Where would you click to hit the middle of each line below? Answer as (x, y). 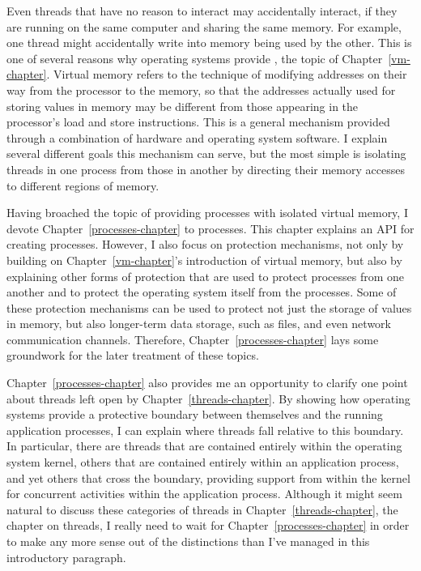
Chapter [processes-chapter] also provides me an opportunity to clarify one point (207, 383)
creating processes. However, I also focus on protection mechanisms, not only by (205, 244)
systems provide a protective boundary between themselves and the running (195, 414)
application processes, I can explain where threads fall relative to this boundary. (205, 430)
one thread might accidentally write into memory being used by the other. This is (209, 43)
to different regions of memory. (83, 185)
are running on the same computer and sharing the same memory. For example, (204, 26)
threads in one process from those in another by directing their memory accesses (206, 169)
